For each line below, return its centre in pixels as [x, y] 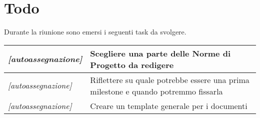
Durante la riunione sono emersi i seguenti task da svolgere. [95, 32]
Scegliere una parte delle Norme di [160, 53]
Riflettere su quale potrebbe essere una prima [170, 79]
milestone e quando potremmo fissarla [156, 91]
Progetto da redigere [132, 64]
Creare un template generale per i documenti [169, 105]
